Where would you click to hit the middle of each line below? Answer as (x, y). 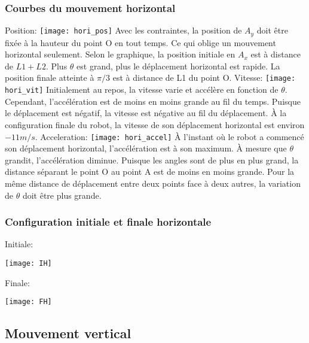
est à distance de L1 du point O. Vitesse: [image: (204, 78)
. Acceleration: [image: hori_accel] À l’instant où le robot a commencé (169, 136)
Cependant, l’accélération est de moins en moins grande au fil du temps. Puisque (153, 101)
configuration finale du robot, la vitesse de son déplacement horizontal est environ (155, 124)
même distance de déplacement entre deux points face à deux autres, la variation (153, 183)
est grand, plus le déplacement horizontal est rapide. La (178, 66)
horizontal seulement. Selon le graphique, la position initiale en (120, 54)
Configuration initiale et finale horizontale (108, 222)
